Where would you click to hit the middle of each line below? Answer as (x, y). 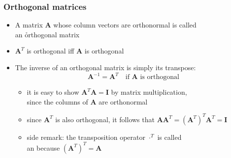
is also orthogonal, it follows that (105, 119)
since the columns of (57, 101)
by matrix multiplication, (149, 92)
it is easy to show (53, 92)
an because (43, 147)
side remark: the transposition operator (86, 137)
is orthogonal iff (50, 51)
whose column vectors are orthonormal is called (125, 25)
